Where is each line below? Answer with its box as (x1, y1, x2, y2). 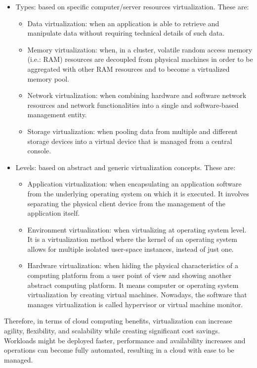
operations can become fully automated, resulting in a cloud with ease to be (4, 345, 234, 355)
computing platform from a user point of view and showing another (27, 270, 232, 280)
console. (27, 145, 51, 156)
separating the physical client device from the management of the (27, 198, 225, 208)
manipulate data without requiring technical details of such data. (27, 28, 225, 38)
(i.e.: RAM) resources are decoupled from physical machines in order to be (27, 54, 253, 64)
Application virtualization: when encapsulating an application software (27, 179, 242, 189)
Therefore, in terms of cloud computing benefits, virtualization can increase (4, 316, 232, 326)
